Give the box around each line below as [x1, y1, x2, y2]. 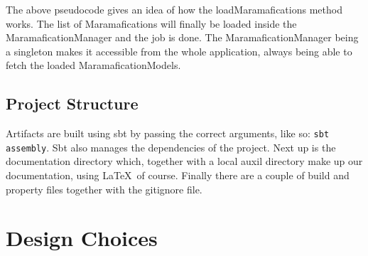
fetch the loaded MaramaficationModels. [6, 58, 181, 73]
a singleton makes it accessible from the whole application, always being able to [6, 43, 352, 58]
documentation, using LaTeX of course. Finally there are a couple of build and [6, 168, 350, 183]
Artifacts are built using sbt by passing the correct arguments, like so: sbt [6, 126, 330, 141]
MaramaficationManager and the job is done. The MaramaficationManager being [6, 30, 359, 45]
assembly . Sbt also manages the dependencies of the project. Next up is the [6, 139, 336, 154]
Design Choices [6, 223, 158, 252]
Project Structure [6, 92, 139, 114]
